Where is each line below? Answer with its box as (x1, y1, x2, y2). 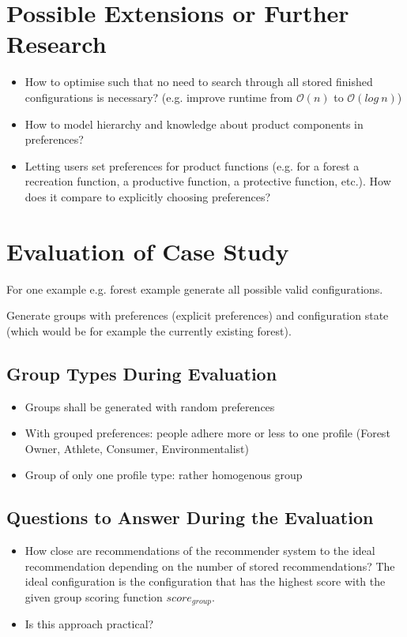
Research (6, 28, 107, 60)
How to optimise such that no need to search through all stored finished (24, 73, 373, 90)
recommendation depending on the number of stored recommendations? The (24, 557, 395, 574)
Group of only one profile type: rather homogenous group (24, 467, 303, 483)
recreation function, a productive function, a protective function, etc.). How (24, 173, 391, 189)
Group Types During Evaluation (6, 361, 277, 385)
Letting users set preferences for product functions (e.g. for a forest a (24, 157, 360, 174)
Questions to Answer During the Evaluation (6, 505, 374, 530)
